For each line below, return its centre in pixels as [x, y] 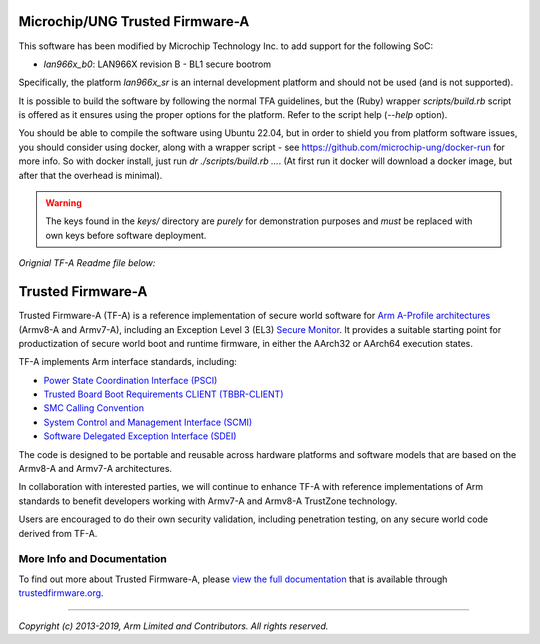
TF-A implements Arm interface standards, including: [127, 362]
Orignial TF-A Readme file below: [87, 263]
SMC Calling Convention [94, 408]
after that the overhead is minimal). [90, 175]
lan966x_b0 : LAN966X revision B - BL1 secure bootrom [157, 64]
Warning [63, 203]
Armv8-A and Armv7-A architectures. [95, 469]
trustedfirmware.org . [61, 593]
